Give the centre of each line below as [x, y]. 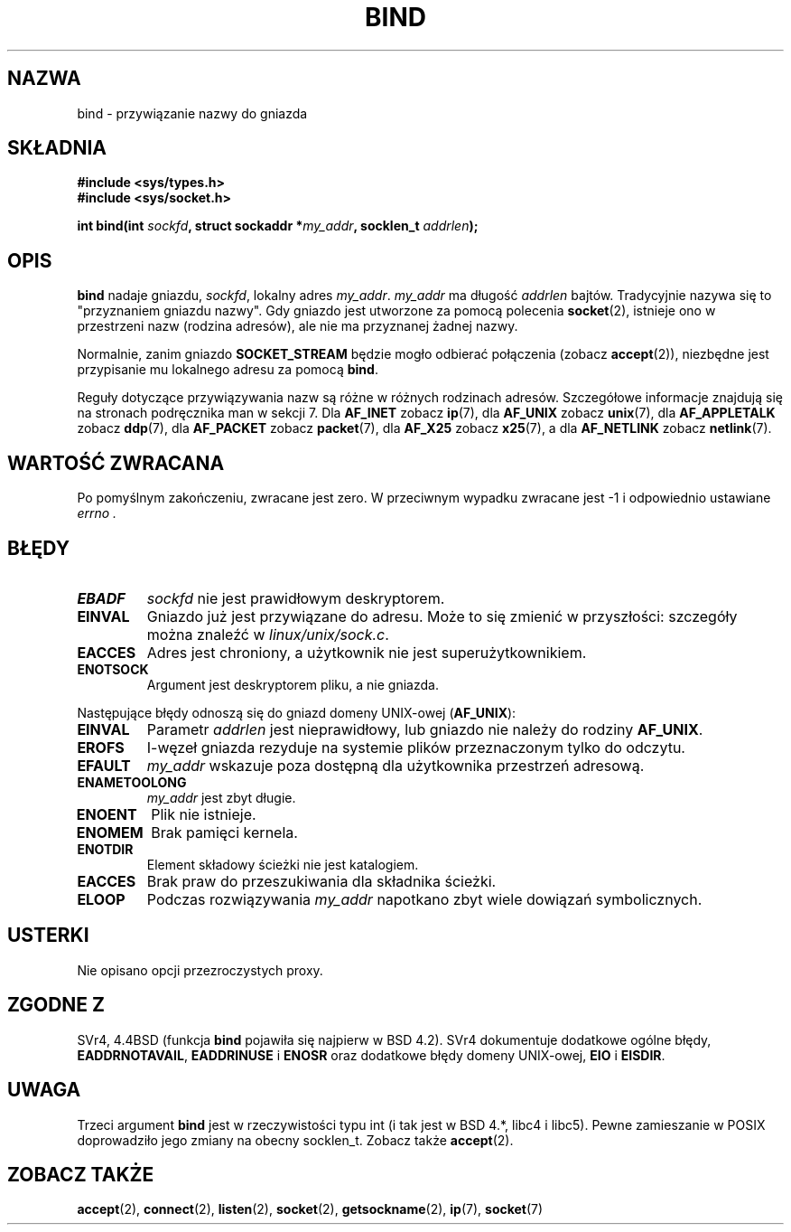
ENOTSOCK [113, 669]
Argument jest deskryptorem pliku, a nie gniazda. [293, 684]
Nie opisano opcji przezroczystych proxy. [200, 970]
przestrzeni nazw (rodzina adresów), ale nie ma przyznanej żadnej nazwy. [298, 326]
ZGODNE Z [56, 1005]
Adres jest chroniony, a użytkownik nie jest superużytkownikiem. [367, 652]
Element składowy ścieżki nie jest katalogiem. [283, 864]
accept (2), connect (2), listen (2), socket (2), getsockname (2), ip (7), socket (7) [310, 1209]
